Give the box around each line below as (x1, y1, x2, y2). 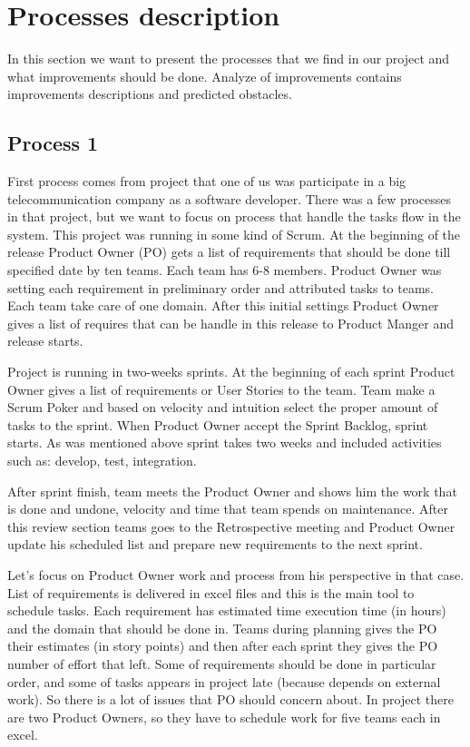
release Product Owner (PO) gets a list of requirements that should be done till (7, 242, 451, 261)
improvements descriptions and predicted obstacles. (7, 84, 292, 103)
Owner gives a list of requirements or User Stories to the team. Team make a (7, 379, 436, 398)
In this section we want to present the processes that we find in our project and (7, 49, 450, 68)
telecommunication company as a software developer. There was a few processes (7, 189, 451, 208)
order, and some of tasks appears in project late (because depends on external (7, 672, 441, 691)
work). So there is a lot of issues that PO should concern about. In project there (7, 690, 454, 709)
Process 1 (7, 129, 99, 157)
